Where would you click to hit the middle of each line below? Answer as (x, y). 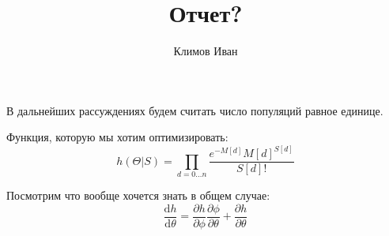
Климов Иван (206, 51)
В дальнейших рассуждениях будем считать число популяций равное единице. (195, 110)
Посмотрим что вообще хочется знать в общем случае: (138, 195)
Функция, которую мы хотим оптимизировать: (117, 137)
